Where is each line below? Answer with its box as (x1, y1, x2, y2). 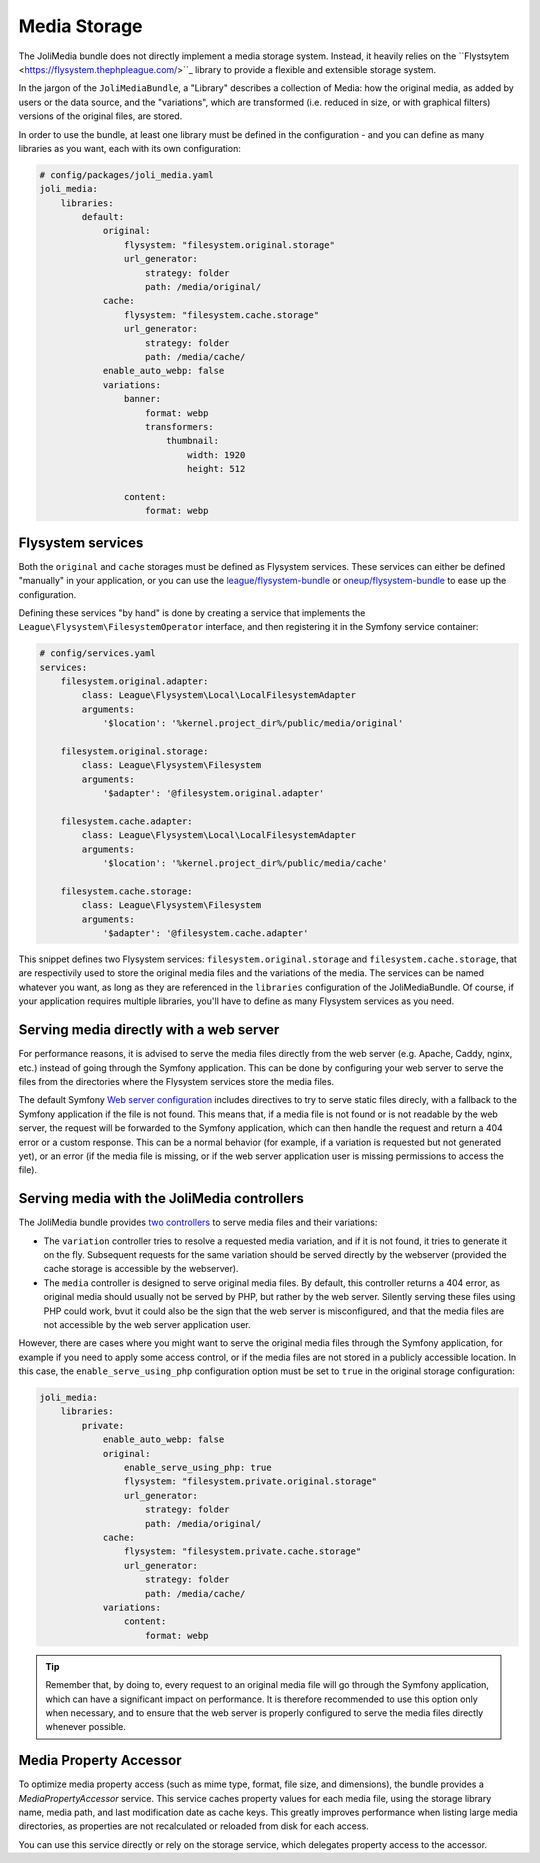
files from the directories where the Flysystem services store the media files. (18, 1075, 335, 1087)
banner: (123, 393, 162, 405)
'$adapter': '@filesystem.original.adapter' (102, 788, 325, 799)
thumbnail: (165, 435, 220, 447)
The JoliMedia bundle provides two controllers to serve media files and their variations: (18, 1216, 378, 1229)
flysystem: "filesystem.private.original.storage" (123, 1476, 378, 1487)
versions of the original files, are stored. (18, 110, 183, 122)
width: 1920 (186, 449, 246, 460)
